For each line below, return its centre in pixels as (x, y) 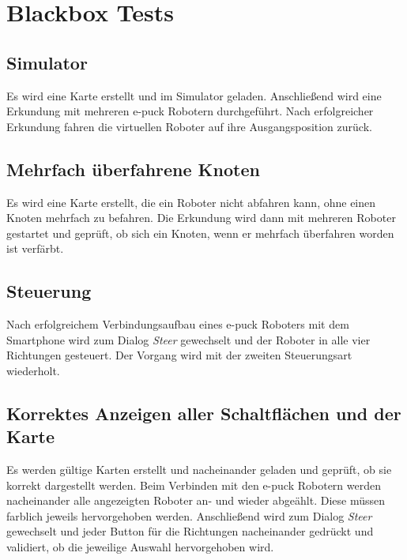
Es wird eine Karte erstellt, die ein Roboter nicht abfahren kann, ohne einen (191, 202)
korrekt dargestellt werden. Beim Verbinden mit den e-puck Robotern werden (194, 485)
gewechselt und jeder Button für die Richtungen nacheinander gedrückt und (190, 531)
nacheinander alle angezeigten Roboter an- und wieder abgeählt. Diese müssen (196, 500)
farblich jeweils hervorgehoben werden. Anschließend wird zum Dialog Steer (189, 515)
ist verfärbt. (35, 248)
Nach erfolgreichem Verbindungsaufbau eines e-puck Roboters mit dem (178, 324)
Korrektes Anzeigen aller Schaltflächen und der (204, 413)
